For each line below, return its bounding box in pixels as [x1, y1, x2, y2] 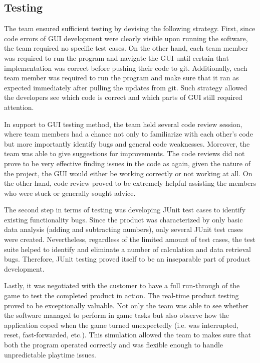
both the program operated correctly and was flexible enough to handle [4, 339, 223, 350]
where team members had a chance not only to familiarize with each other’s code [4, 129, 253, 139]
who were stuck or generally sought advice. [4, 187, 136, 198]
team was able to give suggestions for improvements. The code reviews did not [4, 148, 245, 159]
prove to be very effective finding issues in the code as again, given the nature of [4, 158, 250, 168]
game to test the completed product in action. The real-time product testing [4, 290, 239, 301]
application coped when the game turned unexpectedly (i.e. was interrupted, [4, 319, 238, 330]
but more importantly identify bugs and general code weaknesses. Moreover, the [4, 138, 250, 149]
